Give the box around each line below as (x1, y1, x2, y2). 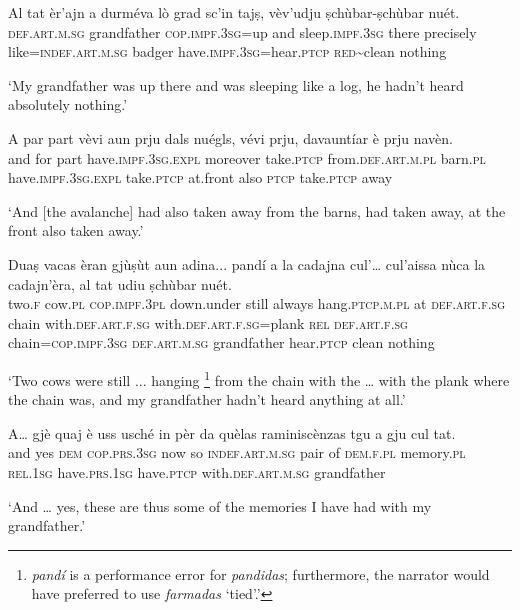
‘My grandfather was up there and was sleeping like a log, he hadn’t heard (8, 74, 464, 95)
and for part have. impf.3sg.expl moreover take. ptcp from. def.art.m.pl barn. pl (8, 147, 486, 168)
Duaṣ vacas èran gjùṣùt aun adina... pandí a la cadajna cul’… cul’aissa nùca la (8, 253, 486, 274)
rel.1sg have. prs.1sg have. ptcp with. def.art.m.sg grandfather (8, 461, 386, 482)
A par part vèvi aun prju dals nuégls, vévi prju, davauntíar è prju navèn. (8, 127, 453, 148)
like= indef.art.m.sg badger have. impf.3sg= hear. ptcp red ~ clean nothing (8, 41, 447, 62)
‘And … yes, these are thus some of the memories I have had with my (8, 495, 432, 516)
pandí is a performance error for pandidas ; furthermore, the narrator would (31, 563, 490, 584)
